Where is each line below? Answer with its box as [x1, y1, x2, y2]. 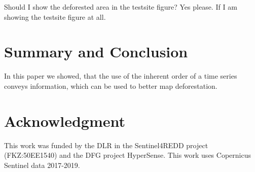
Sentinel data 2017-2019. [4, 159, 80, 170]
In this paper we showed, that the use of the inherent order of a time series [4, 71, 237, 81]
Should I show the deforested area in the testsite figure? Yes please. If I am [4, 2, 237, 12]
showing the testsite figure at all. [4, 11, 106, 22]
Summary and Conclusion [4, 41, 188, 62]
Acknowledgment [4, 110, 125, 131]
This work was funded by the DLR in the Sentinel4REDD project [4, 140, 208, 150]
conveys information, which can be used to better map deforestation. [4, 80, 217, 91]
